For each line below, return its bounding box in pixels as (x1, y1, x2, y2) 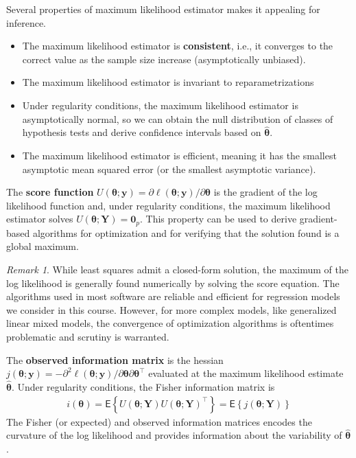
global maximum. (6, 239, 79, 253)
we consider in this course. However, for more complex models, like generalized (6, 302, 337, 317)
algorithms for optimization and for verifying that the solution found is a (32, 225, 340, 240)
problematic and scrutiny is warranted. (6, 329, 169, 343)
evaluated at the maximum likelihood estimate (148, 366, 344, 380)
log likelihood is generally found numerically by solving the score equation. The (6, 275, 340, 290)
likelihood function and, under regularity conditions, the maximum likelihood (6, 198, 331, 212)
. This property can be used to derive (139, 211, 297, 226)
